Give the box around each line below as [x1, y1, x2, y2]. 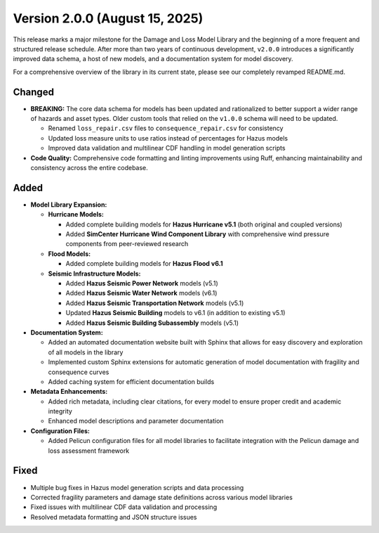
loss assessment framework [48, 447, 130, 455]
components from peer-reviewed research [65, 240, 189, 248]
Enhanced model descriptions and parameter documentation [48, 417, 224, 425]
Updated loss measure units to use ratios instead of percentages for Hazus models [48, 134, 288, 142]
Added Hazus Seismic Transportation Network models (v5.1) [65, 299, 244, 307]
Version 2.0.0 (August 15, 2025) [13, 11, 204, 26]
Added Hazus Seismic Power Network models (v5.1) [65, 279, 218, 288]
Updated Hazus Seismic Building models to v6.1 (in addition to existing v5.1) [65, 309, 286, 317]
